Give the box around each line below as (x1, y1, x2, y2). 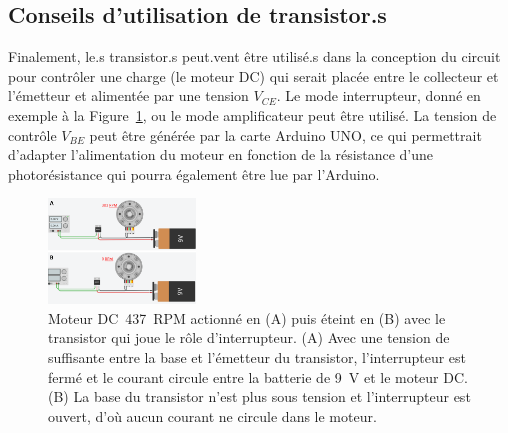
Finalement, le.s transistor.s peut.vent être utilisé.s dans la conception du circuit (8, 46, 501, 67)
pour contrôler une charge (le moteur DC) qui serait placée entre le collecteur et (8, 65, 499, 86)
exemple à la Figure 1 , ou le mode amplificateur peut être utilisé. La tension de (8, 104, 497, 125)
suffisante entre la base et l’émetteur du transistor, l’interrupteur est (48, 347, 466, 368)
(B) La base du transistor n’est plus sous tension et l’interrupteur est (48, 386, 471, 407)
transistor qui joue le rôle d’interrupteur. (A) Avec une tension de (48, 327, 450, 348)
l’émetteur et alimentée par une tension (8, 85, 249, 106)
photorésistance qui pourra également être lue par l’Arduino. (8, 163, 380, 184)
